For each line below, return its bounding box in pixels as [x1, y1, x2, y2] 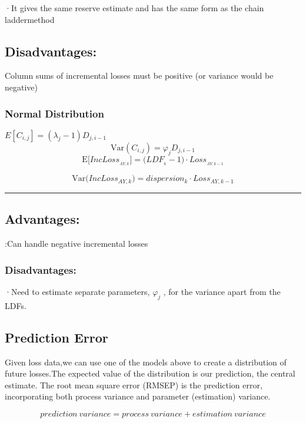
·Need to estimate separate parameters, [5, 285, 150, 297]
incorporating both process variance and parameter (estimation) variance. [5, 390, 271, 402]
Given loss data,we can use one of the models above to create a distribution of [5, 355, 287, 368]
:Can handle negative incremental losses [5, 237, 148, 250]
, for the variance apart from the [163, 285, 281, 297]
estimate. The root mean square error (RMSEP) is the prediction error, [5, 378, 262, 391]
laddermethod [5, 13, 55, 25]
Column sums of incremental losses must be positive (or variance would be [5, 69, 274, 82]
